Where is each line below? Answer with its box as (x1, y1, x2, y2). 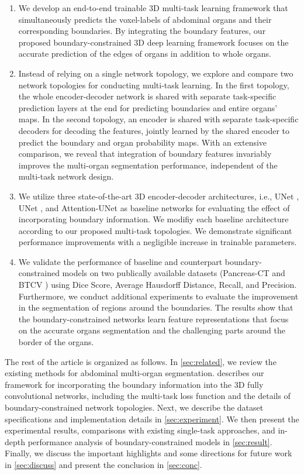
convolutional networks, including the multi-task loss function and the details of (5, 390, 291, 402)
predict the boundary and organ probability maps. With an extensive (18, 136, 267, 148)
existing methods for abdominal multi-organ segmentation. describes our (5, 367, 264, 379)
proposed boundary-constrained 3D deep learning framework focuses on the (18, 36, 289, 48)
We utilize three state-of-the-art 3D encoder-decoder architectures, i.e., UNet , (18, 190, 299, 202)
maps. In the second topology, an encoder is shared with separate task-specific (18, 113, 299, 125)
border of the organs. (18, 336, 94, 348)
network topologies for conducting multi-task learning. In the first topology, (18, 78, 289, 91)
